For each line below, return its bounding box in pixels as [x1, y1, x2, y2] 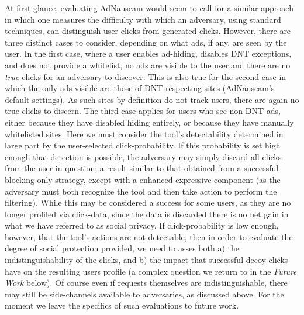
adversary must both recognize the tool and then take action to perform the [5, 185, 277, 197]
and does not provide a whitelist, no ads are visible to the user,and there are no [5, 58, 291, 71]
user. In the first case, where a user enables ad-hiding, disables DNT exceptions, [5, 47, 292, 60]
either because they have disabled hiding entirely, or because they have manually [5, 116, 294, 128]
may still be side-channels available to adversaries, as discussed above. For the [5, 288, 284, 300]
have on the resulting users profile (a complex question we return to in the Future [5, 265, 297, 277]
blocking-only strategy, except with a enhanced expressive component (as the [5, 173, 281, 185]
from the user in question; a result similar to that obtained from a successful [5, 162, 279, 174]
